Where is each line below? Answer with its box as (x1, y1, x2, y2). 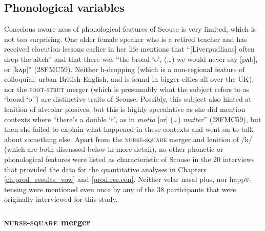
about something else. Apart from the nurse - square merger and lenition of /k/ (4, 133, 252, 144)
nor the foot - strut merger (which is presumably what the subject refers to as (4, 83, 250, 94)
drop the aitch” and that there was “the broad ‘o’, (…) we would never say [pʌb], (4, 53, 258, 64)
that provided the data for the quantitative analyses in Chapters (4, 164, 207, 174)
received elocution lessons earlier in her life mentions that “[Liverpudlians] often (4, 43, 255, 54)
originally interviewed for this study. (4, 194, 118, 204)
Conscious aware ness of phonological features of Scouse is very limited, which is (4, 24, 256, 34)
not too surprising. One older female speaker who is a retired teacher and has (4, 33, 247, 44)
